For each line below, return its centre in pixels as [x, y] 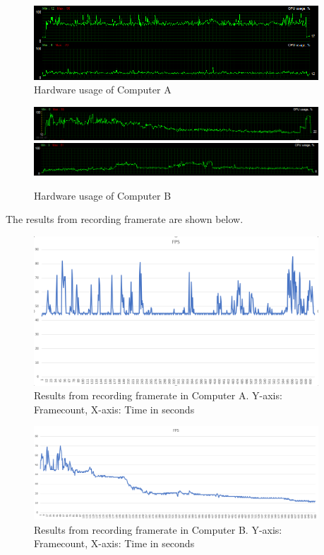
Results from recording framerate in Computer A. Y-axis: [158, 395]
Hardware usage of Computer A [103, 90]
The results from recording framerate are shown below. [125, 219]
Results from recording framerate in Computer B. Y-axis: [158, 529]
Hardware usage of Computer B [103, 195]
